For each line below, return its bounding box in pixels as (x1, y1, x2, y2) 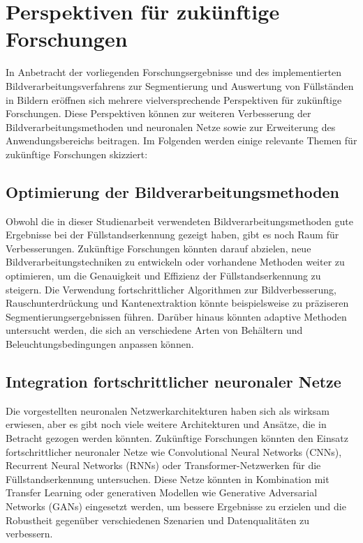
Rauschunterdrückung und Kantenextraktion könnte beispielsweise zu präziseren (6, 296, 349, 310)
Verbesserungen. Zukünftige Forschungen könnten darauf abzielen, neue (6, 240, 311, 255)
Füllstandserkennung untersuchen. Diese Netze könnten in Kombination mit (6, 471, 329, 486)
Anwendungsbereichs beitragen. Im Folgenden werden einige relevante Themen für (6, 133, 357, 148)
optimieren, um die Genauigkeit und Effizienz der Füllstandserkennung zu (6, 268, 321, 283)
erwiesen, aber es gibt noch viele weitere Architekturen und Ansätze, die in (6, 417, 327, 431)
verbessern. (6, 526, 53, 541)
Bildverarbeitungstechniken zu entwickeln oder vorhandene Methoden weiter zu (6, 254, 345, 269)
